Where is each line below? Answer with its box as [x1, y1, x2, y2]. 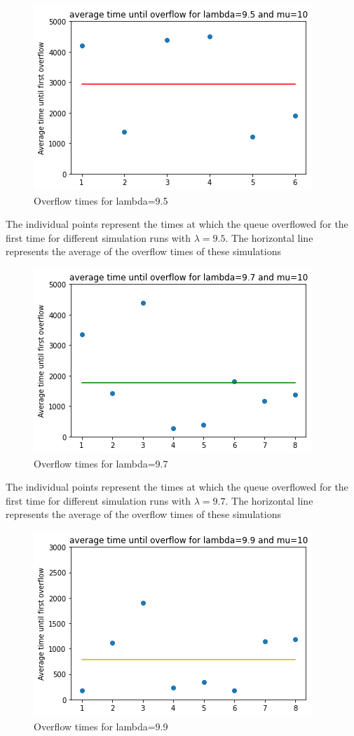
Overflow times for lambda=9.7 [34, 456, 168, 470]
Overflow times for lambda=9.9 [34, 718, 168, 733]
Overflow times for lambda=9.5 [34, 193, 168, 207]
